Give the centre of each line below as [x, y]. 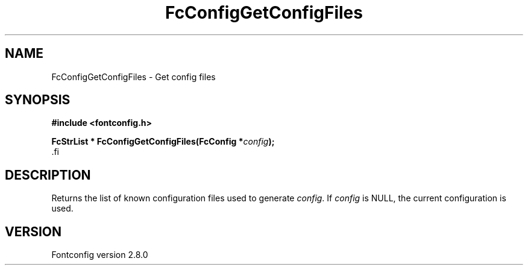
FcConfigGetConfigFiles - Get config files [134, 77]
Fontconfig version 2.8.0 [100, 255]
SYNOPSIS [38, 100]
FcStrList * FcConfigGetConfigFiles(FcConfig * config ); [163, 142]
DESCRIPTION [48, 175]
